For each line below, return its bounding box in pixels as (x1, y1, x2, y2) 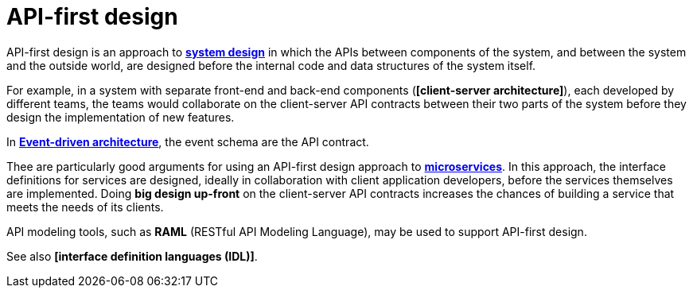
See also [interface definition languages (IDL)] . (6, 249, 258, 263)
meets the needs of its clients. (6, 199, 164, 214)
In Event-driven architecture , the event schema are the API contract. (6, 134, 369, 149)
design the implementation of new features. (6, 110, 235, 124)
